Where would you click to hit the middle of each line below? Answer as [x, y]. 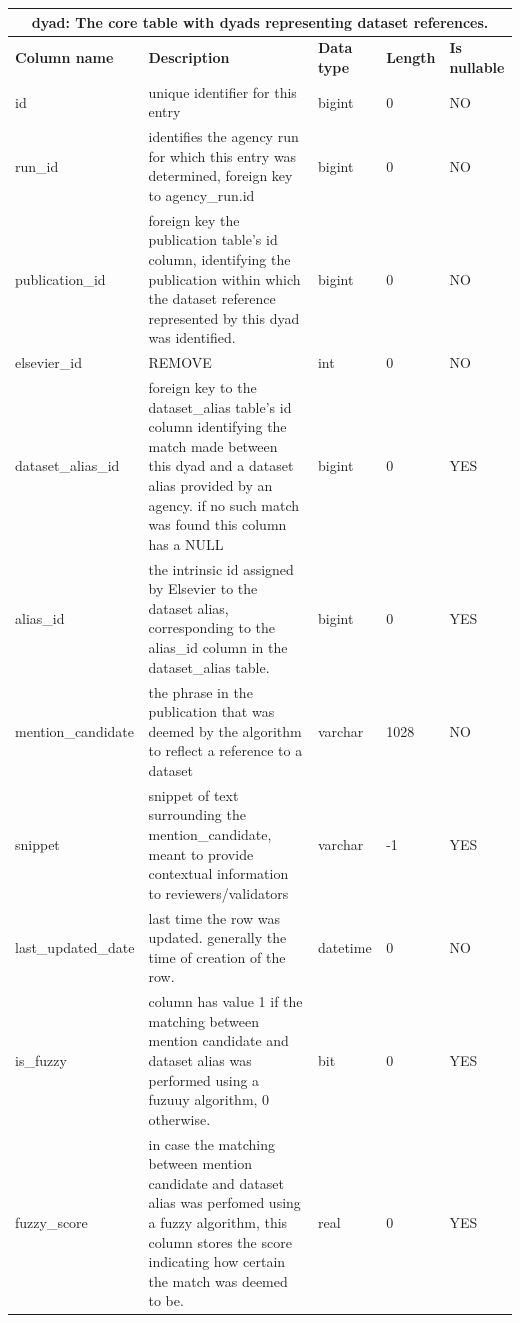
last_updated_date [75, 946]
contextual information [218, 873]
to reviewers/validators [218, 892]
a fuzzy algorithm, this [218, 1221]
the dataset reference [212, 298]
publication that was [211, 711]
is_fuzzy [41, 1059]
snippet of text [193, 794]
